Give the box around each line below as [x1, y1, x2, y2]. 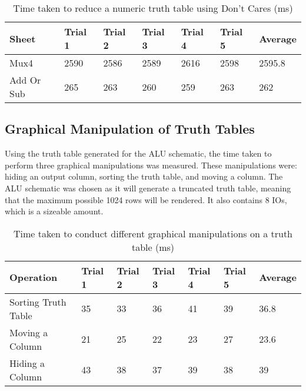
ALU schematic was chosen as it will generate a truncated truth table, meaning [5, 181, 291, 194]
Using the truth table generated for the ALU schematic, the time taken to [5, 147, 272, 160]
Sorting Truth [9, 294, 66, 309]
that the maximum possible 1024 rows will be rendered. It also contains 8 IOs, [5, 193, 287, 206]
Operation [9, 270, 58, 284]
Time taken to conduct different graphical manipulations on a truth [13, 226, 293, 240]
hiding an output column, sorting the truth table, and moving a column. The [5, 170, 283, 183]
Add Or [9, 73, 41, 87]
